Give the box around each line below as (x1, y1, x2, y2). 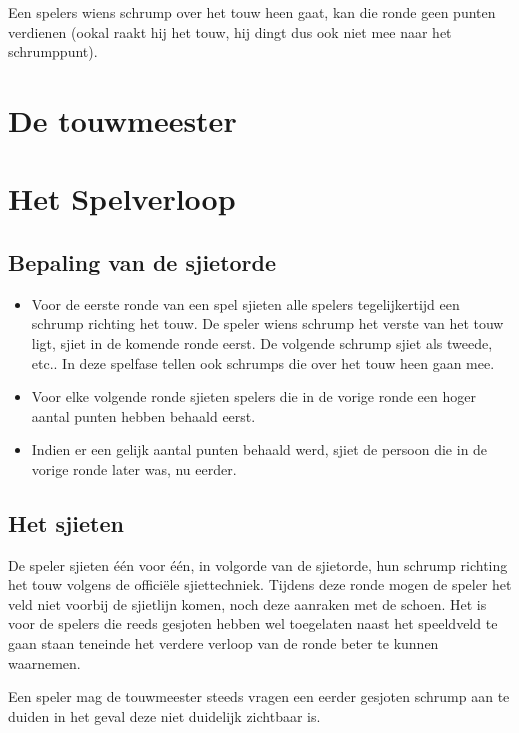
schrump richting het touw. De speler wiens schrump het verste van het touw (31, 313, 504, 334)
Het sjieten (8, 507, 124, 538)
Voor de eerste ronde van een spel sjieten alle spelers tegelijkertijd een (31, 293, 460, 314)
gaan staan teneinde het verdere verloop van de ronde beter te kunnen (8, 633, 439, 654)
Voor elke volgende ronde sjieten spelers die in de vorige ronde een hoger (31, 386, 476, 407)
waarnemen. (8, 652, 81, 673)
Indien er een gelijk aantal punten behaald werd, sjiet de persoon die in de (31, 439, 488, 460)
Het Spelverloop (8, 178, 236, 219)
